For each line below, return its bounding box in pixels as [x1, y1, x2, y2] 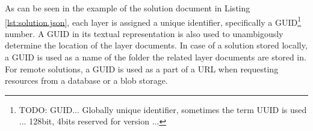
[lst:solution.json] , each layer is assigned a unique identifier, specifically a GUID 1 [5, 14, 302, 28]
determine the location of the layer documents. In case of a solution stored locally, [5, 39, 308, 51]
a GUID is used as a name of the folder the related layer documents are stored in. [5, 51, 306, 63]
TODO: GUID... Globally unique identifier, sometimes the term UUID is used [19, 103, 307, 115]
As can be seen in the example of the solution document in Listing [5, 2, 250, 14]
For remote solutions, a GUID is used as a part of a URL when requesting [5, 62, 279, 75]
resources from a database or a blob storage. [5, 74, 168, 87]
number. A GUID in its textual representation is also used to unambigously [5, 27, 284, 39]
